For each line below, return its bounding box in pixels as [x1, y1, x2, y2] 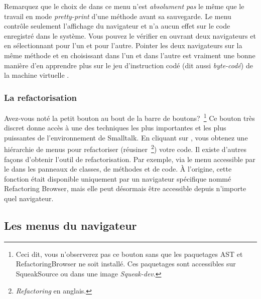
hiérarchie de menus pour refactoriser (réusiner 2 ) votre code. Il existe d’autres [4, 142, 246, 155]
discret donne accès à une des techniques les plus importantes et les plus [4, 122, 226, 133]
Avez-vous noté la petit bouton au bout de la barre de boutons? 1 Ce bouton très [4, 111, 255, 123]
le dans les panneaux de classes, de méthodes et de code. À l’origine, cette [4, 164, 232, 174]
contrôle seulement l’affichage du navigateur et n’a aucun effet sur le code [4, 21, 230, 31]
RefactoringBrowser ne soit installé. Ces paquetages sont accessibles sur [16, 258, 236, 269]
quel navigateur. [4, 193, 54, 204]
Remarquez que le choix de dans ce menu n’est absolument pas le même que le [4, 1, 244, 11]
